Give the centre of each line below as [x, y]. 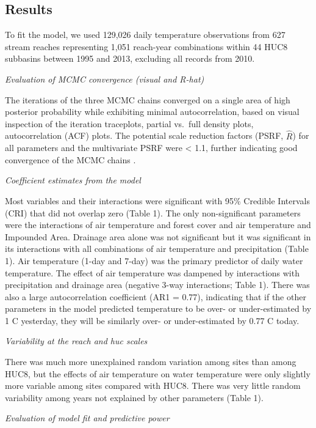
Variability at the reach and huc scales [76, 341]
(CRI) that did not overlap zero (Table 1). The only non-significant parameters [153, 212]
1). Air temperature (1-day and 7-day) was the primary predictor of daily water [154, 260]
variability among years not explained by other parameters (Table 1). [134, 397]
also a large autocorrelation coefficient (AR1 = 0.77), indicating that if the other [156, 296]
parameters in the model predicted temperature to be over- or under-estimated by [158, 308]
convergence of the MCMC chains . [70, 159]
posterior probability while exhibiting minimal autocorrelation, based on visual [152, 112]
